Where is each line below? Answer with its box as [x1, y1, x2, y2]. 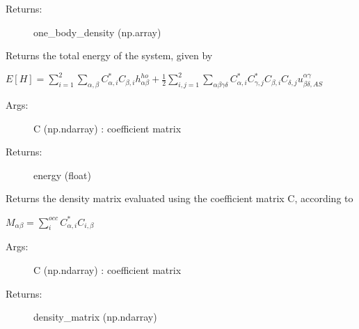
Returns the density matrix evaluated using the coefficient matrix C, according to [6, 191, 353, 206]
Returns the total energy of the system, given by [6, 48, 213, 63]
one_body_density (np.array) [33, 24, 161, 39]
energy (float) [33, 167, 91, 182]
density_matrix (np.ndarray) [33, 309, 157, 324]
